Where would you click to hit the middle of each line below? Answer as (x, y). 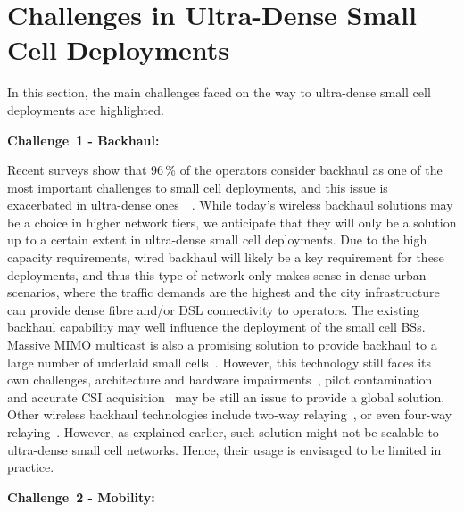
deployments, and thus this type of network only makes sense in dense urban (217, 274)
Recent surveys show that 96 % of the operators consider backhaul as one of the (225, 170)
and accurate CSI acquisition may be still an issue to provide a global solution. (226, 396)
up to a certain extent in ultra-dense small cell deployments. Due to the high (217, 239)
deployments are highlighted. (86, 109)
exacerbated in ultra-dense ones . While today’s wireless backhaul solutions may (230, 205)
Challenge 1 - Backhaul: (83, 140)
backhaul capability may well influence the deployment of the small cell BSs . (216, 327)
